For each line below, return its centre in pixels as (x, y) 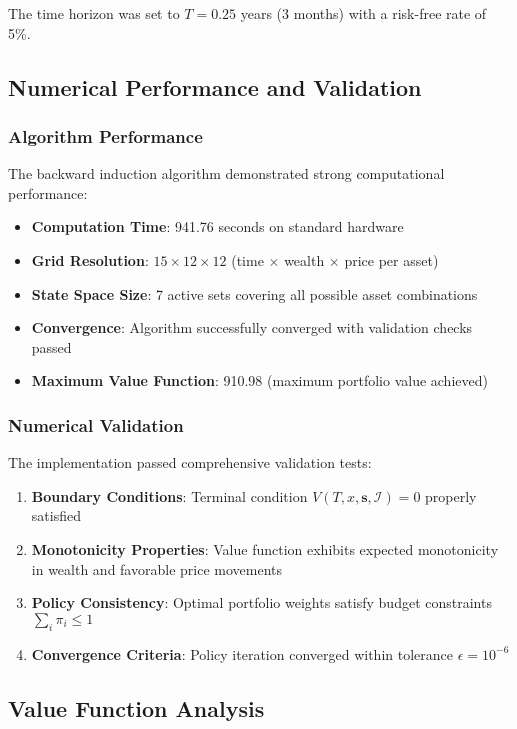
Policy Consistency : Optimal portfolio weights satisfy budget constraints (261, 602)
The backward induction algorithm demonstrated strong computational (226, 173)
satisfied (56, 515)
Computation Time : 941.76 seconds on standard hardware (217, 226)
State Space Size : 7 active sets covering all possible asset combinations (254, 293)
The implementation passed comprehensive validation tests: (190, 462)
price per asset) (391, 259)
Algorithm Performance (105, 135)
